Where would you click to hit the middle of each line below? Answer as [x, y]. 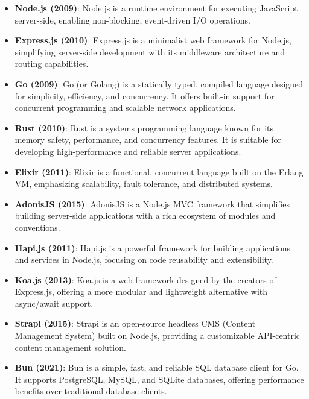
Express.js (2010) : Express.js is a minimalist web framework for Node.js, [153, 40]
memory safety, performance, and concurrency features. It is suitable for [148, 140]
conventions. [37, 227]
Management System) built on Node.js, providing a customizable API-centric [158, 335]
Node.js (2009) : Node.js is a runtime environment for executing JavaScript [156, 8]
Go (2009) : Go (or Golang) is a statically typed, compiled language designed [159, 83]
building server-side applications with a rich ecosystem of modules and [145, 215]
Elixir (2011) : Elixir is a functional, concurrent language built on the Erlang [159, 171]
